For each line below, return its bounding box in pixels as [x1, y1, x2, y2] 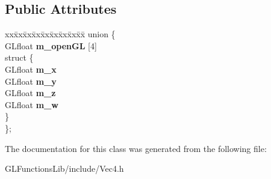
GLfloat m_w [5, 98, 58, 111]
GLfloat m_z [5, 86, 56, 99]
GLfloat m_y [5, 74, 57, 87]
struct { [5, 51, 34, 64]
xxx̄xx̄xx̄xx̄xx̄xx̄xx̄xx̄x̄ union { [5, 28, 116, 40]
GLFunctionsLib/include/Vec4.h [5, 162, 124, 175]
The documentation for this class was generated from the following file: [5, 142, 267, 154]
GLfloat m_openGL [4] [5, 39, 97, 52]
